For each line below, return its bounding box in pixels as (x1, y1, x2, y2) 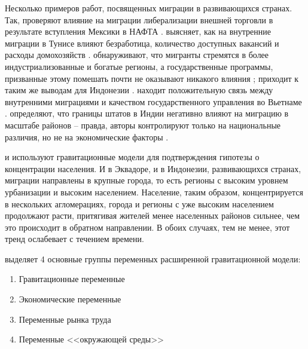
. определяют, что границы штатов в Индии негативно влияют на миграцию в (5, 107, 289, 120)
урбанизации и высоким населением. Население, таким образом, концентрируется (5, 185, 303, 198)
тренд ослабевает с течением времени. (5, 232, 144, 245)
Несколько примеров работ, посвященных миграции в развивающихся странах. (5, 2, 292, 14)
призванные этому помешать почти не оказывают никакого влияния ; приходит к (5, 72, 299, 84)
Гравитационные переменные (19, 273, 125, 285)
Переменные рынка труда (19, 313, 111, 325)
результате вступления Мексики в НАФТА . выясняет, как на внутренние (5, 25, 271, 38)
